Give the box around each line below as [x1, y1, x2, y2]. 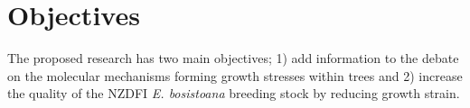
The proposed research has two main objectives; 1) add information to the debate [7, 49, 459, 67]
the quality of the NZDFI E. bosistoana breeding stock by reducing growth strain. [7, 84, 460, 103]
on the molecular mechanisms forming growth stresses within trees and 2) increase [7, 66, 463, 85]
